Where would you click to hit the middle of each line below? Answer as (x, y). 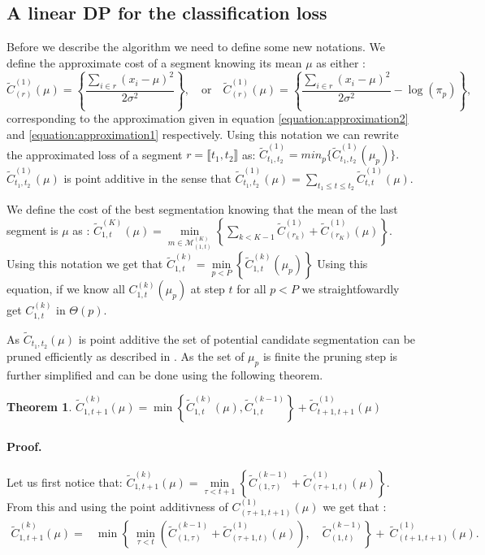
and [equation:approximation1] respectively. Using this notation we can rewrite (203, 134)
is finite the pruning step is (330, 356)
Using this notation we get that (85, 264)
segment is (32, 230)
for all (251, 289)
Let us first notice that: (65, 481)
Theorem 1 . (39, 407)
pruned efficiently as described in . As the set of (126, 356)
